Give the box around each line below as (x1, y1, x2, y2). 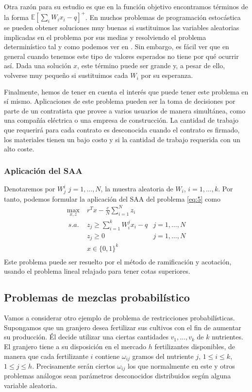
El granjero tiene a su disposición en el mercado (4, 341, 146, 351)
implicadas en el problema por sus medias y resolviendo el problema (4, 32, 206, 42)
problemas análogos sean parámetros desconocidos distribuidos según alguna (4, 371, 231, 381)
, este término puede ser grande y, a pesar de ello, (77, 60, 225, 71)
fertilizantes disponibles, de (154, 341, 235, 351)
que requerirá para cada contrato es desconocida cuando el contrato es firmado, (4, 125, 240, 135)
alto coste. (4, 144, 34, 154)
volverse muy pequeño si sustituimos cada (4, 70, 128, 80)
